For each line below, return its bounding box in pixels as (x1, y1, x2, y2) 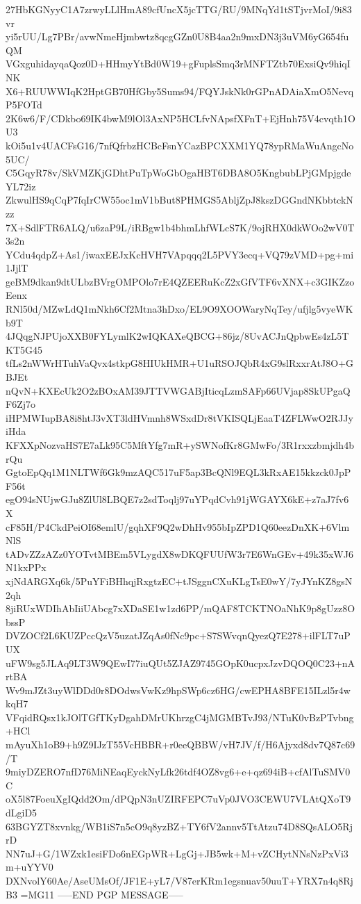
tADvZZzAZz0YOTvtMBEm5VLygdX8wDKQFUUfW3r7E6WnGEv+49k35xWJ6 (6, 546, 353, 561)
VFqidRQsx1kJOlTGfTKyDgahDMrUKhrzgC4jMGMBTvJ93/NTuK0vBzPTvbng (6, 709, 354, 724)
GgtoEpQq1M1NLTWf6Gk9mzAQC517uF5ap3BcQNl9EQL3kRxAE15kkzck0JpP (6, 465, 351, 479)
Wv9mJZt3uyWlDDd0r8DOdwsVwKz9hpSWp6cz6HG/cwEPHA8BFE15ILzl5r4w (6, 682, 351, 697)
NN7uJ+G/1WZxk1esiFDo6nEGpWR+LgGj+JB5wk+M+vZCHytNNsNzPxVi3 (6, 846, 349, 860)
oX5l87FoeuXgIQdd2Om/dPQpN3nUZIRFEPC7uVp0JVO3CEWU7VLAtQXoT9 (6, 791, 351, 806)
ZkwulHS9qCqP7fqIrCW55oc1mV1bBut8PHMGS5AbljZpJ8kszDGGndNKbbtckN (6, 192, 353, 207)
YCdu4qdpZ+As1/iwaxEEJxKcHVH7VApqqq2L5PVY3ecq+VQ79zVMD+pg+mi (6, 247, 354, 261)
